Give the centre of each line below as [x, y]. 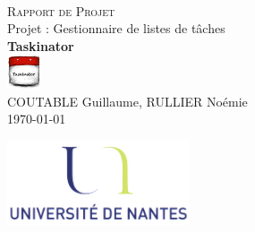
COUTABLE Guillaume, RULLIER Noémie [127, 101]
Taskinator [41, 45]
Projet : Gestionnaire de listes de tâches [116, 28]
